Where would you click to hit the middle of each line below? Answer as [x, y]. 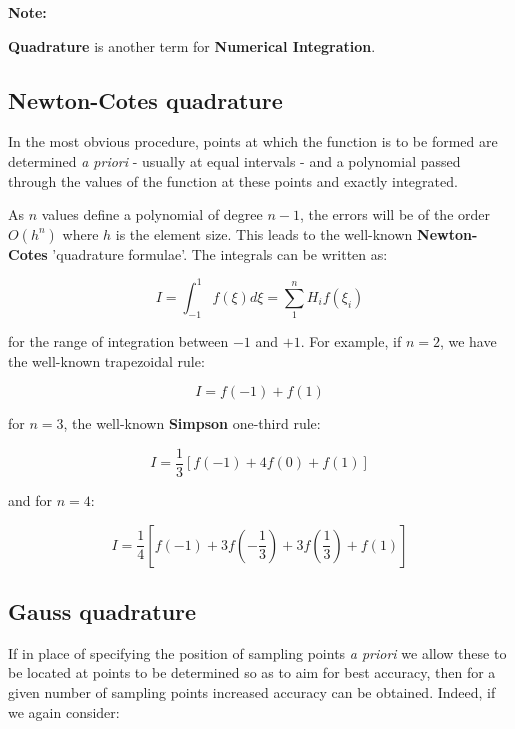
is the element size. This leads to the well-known [264, 233]
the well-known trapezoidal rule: [106, 360]
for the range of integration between [118, 341]
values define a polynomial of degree [152, 214]
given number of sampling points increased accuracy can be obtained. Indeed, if [252, 692]
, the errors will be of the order [395, 214]
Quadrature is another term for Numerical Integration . [192, 45]
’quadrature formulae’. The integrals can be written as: [220, 253]
